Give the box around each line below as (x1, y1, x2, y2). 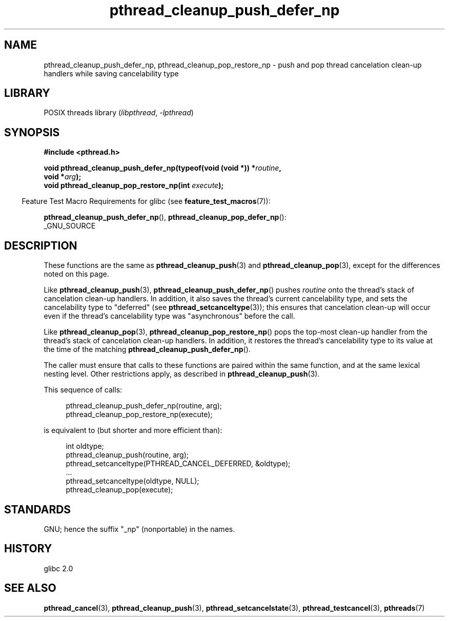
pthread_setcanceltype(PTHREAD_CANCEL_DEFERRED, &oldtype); (66, 459, 291, 468)
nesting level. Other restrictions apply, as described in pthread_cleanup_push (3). (44, 369, 320, 379)
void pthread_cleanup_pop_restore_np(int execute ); (44, 181, 224, 190)
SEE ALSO (4, 582, 56, 595)
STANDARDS (4, 503, 71, 516)
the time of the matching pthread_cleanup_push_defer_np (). (44, 345, 251, 354)
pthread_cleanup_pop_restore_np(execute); (66, 410, 213, 419)
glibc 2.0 (44, 564, 73, 573)
